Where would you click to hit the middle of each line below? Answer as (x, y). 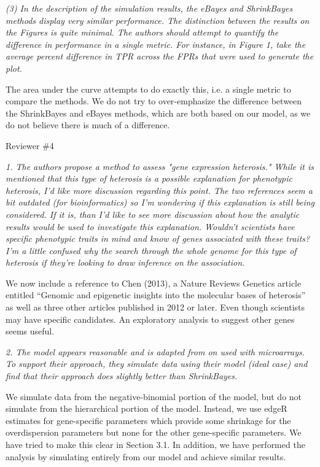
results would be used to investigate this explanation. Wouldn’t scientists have (150, 226)
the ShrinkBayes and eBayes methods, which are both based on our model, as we (158, 113)
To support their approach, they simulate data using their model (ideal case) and (157, 364)
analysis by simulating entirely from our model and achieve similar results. (146, 456)
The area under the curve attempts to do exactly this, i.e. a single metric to (148, 89)
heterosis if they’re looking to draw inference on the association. (125, 262)
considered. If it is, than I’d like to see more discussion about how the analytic (153, 214)
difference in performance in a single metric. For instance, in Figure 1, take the (156, 44)
